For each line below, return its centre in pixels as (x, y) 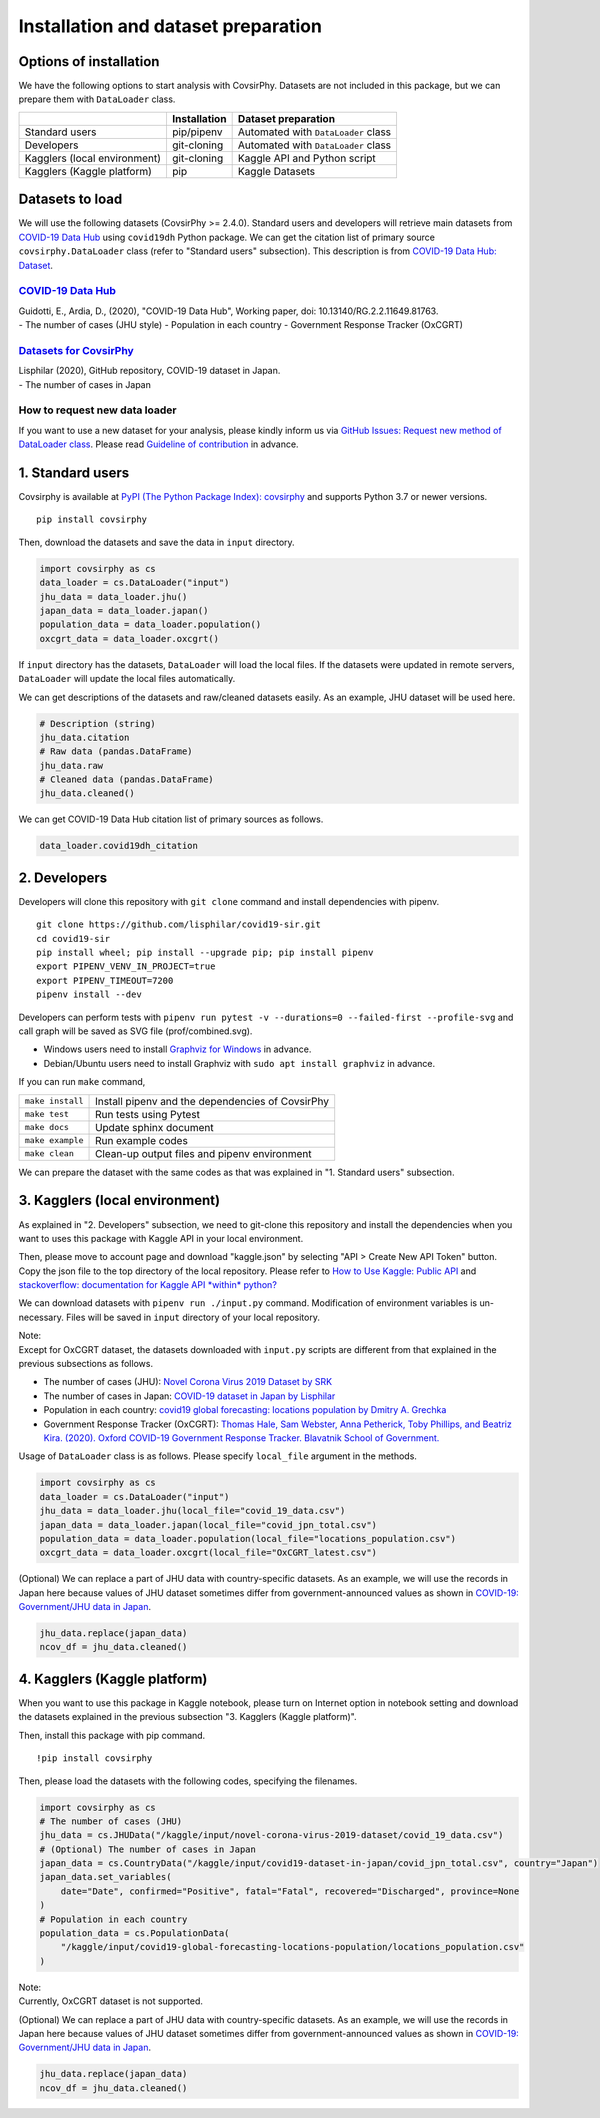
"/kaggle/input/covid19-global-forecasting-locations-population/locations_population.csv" (292, 1947)
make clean (49, 1153)
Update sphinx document (154, 1127)
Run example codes (142, 1140)
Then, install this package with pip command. (112, 1735)
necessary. (41, 1317)
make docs (47, 1127)
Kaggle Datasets (276, 171)
